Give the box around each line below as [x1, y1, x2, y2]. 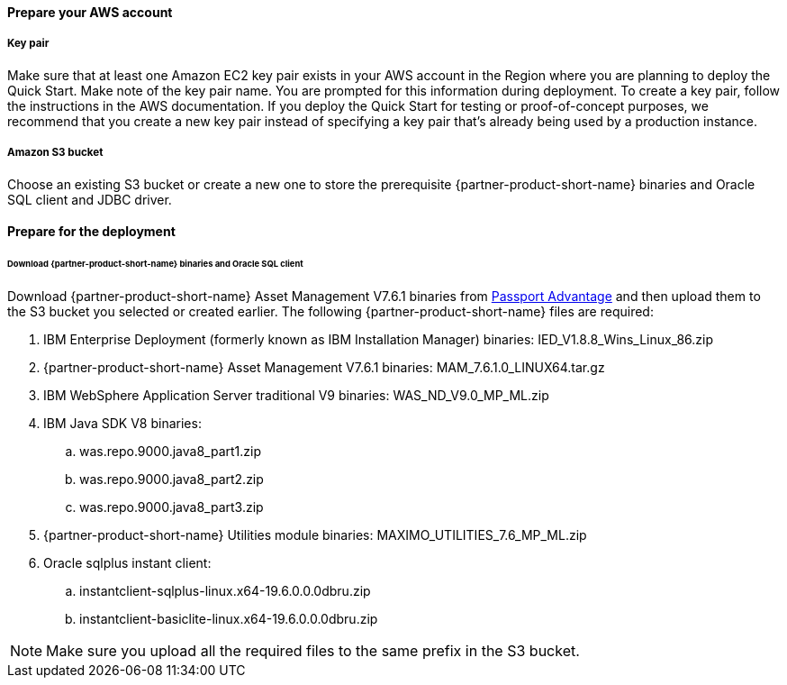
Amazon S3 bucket [7, 146, 104, 160]
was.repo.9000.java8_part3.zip [79, 498, 264, 515]
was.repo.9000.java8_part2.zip [79, 470, 264, 487]
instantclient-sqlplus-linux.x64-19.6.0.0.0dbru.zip [79, 582, 371, 598]
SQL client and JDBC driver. [7, 191, 172, 207]
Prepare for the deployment [7, 224, 176, 240]
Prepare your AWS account [7, 5, 173, 20]
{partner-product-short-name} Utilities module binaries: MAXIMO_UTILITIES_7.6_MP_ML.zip [43, 526, 587, 543]
